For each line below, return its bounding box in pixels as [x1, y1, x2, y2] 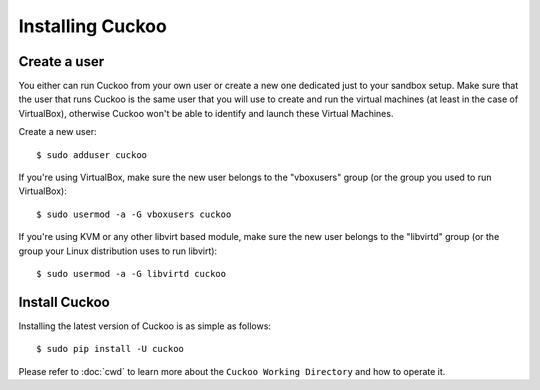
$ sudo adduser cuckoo [36, 149, 148, 160]
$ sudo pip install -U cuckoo [36, 343, 185, 355]
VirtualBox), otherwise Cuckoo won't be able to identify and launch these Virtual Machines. [18, 107, 394, 119]
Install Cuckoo [18, 293, 110, 310]
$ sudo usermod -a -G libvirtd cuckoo [36, 268, 227, 279]
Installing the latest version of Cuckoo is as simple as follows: [18, 320, 272, 332]
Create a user [18, 53, 105, 70]
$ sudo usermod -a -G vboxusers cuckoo [36, 208, 232, 220]
